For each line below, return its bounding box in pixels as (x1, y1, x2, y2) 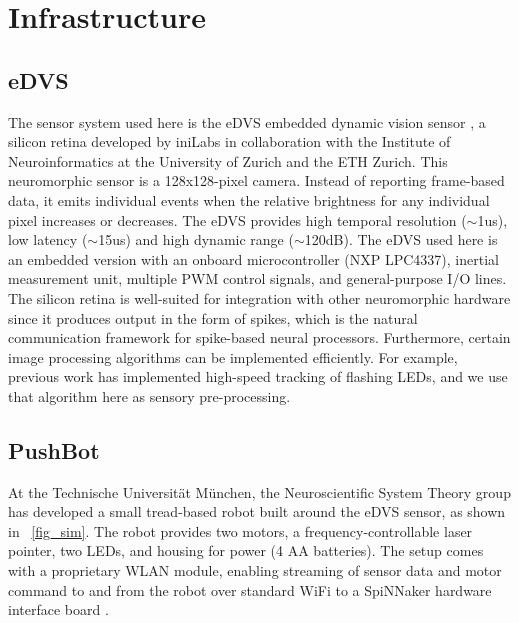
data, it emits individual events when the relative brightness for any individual (8, 189, 490, 210)
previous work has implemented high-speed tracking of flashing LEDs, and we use (8, 366, 508, 387)
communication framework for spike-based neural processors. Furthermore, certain (8, 327, 511, 348)
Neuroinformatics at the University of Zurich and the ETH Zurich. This (8, 150, 448, 171)
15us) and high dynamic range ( (98, 229, 294, 250)
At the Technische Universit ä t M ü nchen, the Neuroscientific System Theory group (8, 481, 511, 502)
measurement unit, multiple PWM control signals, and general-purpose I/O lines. (8, 268, 507, 289)
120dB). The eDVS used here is (304, 229, 498, 250)
